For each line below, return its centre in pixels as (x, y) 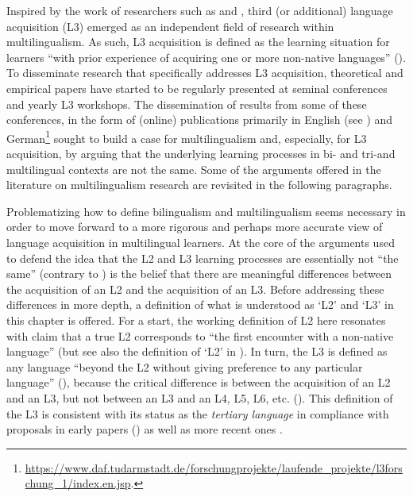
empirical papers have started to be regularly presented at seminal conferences (197, 88)
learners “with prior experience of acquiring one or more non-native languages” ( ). (206, 57)
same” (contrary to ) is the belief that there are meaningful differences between (199, 274)
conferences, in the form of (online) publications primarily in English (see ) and (200, 119)
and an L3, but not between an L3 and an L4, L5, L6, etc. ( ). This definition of (200, 397)
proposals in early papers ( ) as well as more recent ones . (145, 429)
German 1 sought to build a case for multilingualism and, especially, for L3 (187, 137)
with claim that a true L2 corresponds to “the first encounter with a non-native (200, 335)
